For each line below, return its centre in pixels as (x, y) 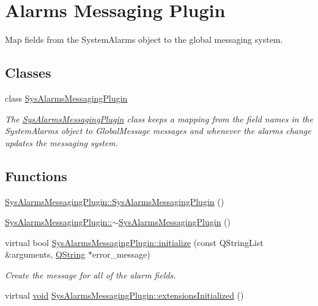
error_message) (121, 254)
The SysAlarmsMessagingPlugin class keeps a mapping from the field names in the (159, 118)
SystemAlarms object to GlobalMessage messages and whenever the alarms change (158, 131)
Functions (36, 175)
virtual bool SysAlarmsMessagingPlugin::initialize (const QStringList (134, 242)
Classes (28, 73)
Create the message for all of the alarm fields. (91, 274)
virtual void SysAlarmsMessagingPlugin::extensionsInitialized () (124, 295)
